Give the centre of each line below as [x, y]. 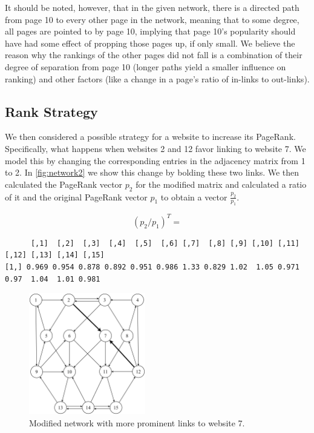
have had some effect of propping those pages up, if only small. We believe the [150, 43]
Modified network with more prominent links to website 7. [137, 422]
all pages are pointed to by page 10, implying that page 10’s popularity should [150, 31]
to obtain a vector [194, 197]
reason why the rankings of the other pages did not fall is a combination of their [154, 55]
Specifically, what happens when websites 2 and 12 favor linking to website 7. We [155, 148]
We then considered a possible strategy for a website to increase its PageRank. [150, 137]
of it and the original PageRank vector [76, 197]
